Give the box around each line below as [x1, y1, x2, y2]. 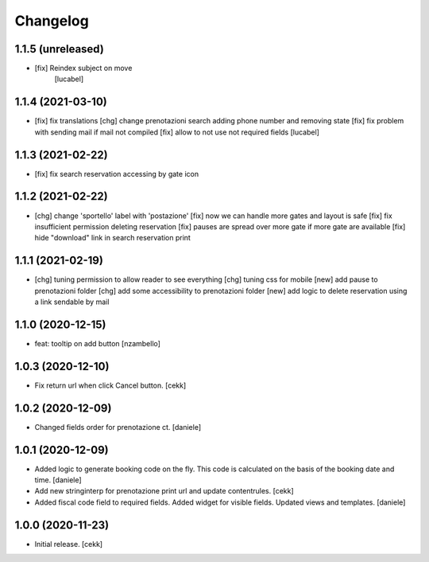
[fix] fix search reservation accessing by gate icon [34, 169, 199, 178]
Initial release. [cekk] [34, 539, 103, 548]
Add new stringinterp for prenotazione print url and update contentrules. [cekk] [34, 486, 294, 496]
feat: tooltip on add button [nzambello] [34, 338, 160, 348]
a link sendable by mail [34, 297, 110, 306]
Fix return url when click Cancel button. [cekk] [34, 381, 187, 390]
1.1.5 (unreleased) [14, 42, 105, 56]
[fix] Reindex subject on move [34, 64, 133, 73]
